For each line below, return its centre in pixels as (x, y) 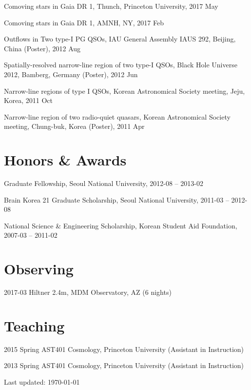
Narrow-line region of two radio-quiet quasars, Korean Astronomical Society (117, 116)
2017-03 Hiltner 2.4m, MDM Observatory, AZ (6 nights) (88, 292)
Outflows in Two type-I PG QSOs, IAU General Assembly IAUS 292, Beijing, (120, 39)
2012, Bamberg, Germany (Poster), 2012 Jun (71, 74)
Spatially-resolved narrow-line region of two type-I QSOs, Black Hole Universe (121, 65)
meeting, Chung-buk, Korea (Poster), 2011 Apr (74, 126)
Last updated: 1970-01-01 (42, 382)
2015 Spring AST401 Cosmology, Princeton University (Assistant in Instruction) (124, 349)
